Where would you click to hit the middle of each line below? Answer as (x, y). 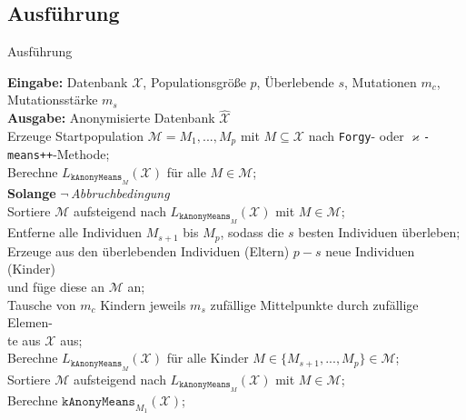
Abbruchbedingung (120, 193)
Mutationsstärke (53, 100)
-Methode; (81, 154)
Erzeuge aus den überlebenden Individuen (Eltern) (149, 250)
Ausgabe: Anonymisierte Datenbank (111, 118)
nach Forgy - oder (356, 135)
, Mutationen (381, 81)
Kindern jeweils (143, 304)
